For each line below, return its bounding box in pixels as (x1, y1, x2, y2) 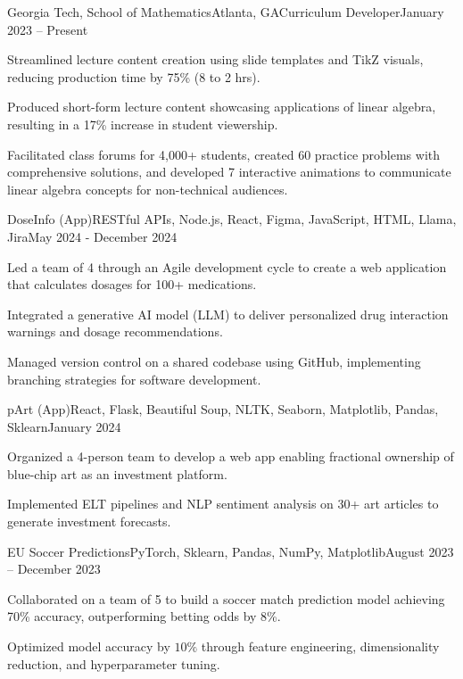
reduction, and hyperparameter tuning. (7, 654, 220, 673)
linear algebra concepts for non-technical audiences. (7, 179, 288, 198)
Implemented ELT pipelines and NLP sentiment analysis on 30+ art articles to (7, 494, 439, 513)
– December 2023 (7, 559, 101, 578)
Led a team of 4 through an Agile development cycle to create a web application (7, 257, 447, 276)
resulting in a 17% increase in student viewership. (7, 114, 278, 133)
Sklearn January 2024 (7, 417, 121, 435)
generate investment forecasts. (7, 512, 171, 531)
